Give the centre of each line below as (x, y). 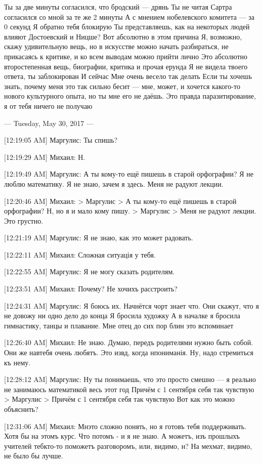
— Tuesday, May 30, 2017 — (49, 123)
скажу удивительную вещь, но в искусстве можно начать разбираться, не (116, 46)
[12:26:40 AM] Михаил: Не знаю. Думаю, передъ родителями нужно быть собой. (129, 342)
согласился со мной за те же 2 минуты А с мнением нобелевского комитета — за (129, 16)
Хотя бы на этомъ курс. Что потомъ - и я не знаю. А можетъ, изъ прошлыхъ (122, 436)
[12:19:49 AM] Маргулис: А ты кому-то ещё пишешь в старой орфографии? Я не (129, 174)
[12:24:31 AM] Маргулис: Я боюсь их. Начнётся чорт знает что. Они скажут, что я (131, 305)
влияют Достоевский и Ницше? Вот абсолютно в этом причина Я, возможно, (123, 36)
